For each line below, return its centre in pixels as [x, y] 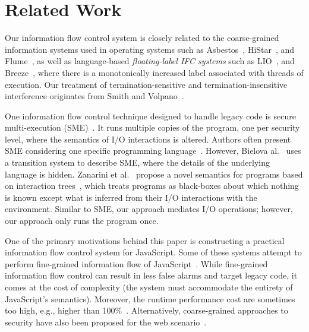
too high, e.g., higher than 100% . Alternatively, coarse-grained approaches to [146, 310]
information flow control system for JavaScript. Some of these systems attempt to [153, 252]
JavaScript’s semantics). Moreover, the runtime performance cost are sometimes [150, 298]
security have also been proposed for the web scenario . [106, 322]
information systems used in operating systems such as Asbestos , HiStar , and [150, 49]
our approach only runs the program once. [82, 221]
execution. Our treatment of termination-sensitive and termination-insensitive [146, 84]
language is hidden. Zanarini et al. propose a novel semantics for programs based [154, 174]
